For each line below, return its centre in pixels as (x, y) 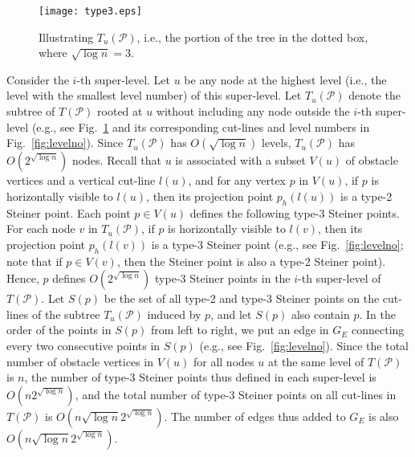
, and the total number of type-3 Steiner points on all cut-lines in (236, 394)
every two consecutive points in (83, 345)
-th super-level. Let (123, 79)
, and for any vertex (237, 180)
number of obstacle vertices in (80, 361)
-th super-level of (340, 278)
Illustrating (66, 37)
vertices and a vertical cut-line (81, 180)
